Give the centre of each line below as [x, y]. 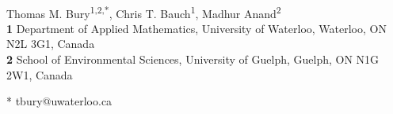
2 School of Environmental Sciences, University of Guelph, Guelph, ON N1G [193, 59]
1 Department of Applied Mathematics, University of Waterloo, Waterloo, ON [196, 28]
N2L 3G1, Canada [51, 44]
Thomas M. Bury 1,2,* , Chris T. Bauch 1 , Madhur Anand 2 [144, 12]
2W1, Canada [40, 74]
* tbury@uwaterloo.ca [59, 101]
